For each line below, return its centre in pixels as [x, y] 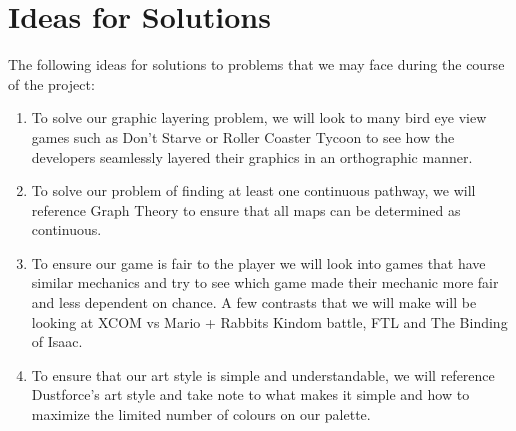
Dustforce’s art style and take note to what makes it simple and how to [250, 394]
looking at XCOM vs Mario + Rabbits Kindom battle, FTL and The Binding [269, 321]
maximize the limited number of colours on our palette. [201, 414]
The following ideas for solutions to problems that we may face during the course [256, 64]
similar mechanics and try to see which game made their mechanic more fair [265, 282]
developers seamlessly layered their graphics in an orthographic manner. [252, 156]
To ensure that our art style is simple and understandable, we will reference [263, 374]
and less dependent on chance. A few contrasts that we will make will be [254, 302]
